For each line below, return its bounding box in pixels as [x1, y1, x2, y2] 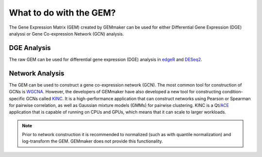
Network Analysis [9, 69, 65, 77]
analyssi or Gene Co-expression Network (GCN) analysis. [9, 31, 124, 36]
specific [9, 95, 25, 102]
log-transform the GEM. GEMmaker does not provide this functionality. [22, 139, 163, 144]
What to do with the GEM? [9, 7, 116, 18]
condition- [222, 89, 243, 95]
